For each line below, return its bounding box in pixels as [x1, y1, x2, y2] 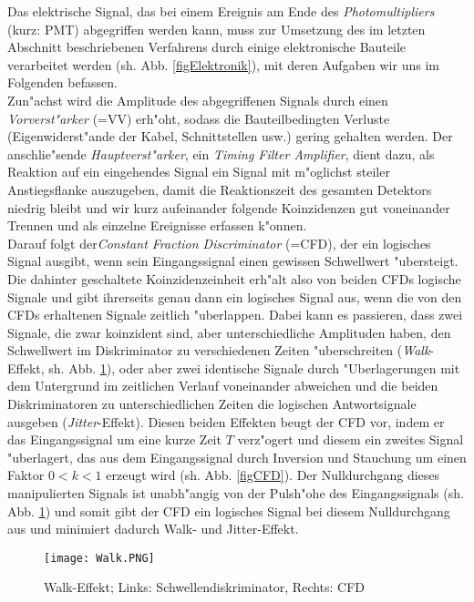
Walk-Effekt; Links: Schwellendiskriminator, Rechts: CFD [44, 577, 366, 597]
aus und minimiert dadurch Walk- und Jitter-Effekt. [7, 519, 299, 538]
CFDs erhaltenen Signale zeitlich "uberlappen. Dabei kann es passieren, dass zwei [7, 305, 463, 324]
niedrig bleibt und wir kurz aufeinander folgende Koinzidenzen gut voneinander [7, 198, 450, 217]
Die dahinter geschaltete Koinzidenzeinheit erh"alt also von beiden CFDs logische [7, 269, 461, 288]
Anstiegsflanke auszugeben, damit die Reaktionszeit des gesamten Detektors [7, 179, 432, 199]
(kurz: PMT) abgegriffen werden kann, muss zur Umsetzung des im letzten [7, 19, 426, 38]
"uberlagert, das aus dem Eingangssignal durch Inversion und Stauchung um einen [7, 447, 467, 466]
